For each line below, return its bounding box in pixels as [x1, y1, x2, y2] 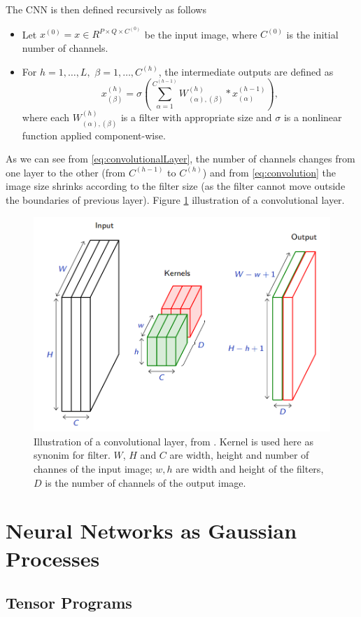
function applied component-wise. [22, 127, 166, 142]
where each [22, 110, 70, 125]
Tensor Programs [6, 592, 132, 613]
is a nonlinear [283, 110, 342, 125]
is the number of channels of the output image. [45, 475, 246, 490]
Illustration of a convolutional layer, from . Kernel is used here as [34, 434, 313, 448]
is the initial [286, 27, 339, 41]
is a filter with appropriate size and [120, 110, 272, 125]
